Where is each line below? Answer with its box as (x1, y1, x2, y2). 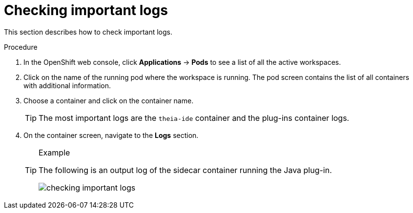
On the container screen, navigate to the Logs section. (23, 131, 199, 139)
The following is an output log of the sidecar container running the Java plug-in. (39, 165, 332, 175)
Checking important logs (4, 2, 168, 19)
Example (39, 147, 70, 157)
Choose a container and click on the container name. (23, 96, 194, 105)
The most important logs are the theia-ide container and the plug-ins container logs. (39, 113, 350, 123)
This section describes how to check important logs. (4, 27, 172, 36)
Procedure (4, 42, 38, 51)
